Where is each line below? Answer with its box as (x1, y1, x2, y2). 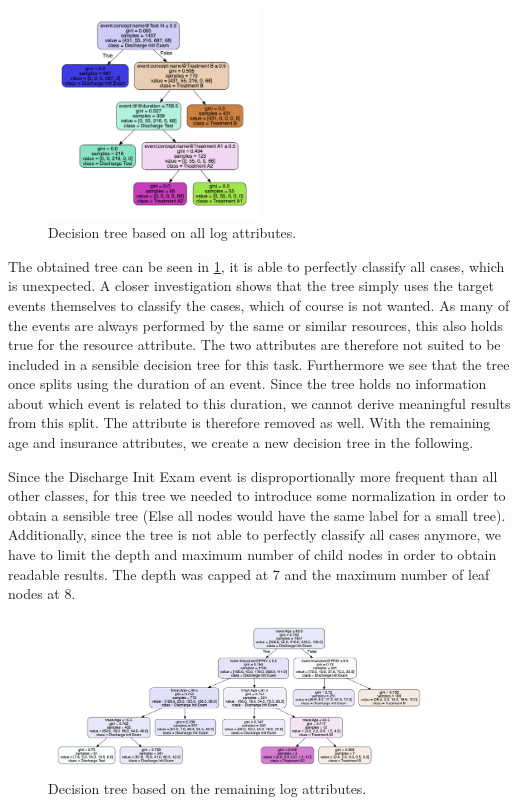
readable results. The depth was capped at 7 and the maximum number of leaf (8, 563, 490, 584)
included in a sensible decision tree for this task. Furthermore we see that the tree (8, 353, 510, 374)
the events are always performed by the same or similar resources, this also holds (8, 314, 503, 335)
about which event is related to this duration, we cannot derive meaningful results (8, 392, 511, 413)
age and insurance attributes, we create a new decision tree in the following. (8, 432, 474, 453)
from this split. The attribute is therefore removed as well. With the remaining (8, 412, 491, 433)
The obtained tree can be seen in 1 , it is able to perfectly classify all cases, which (8, 255, 505, 276)
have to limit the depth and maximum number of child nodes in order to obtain (8, 544, 497, 565)
